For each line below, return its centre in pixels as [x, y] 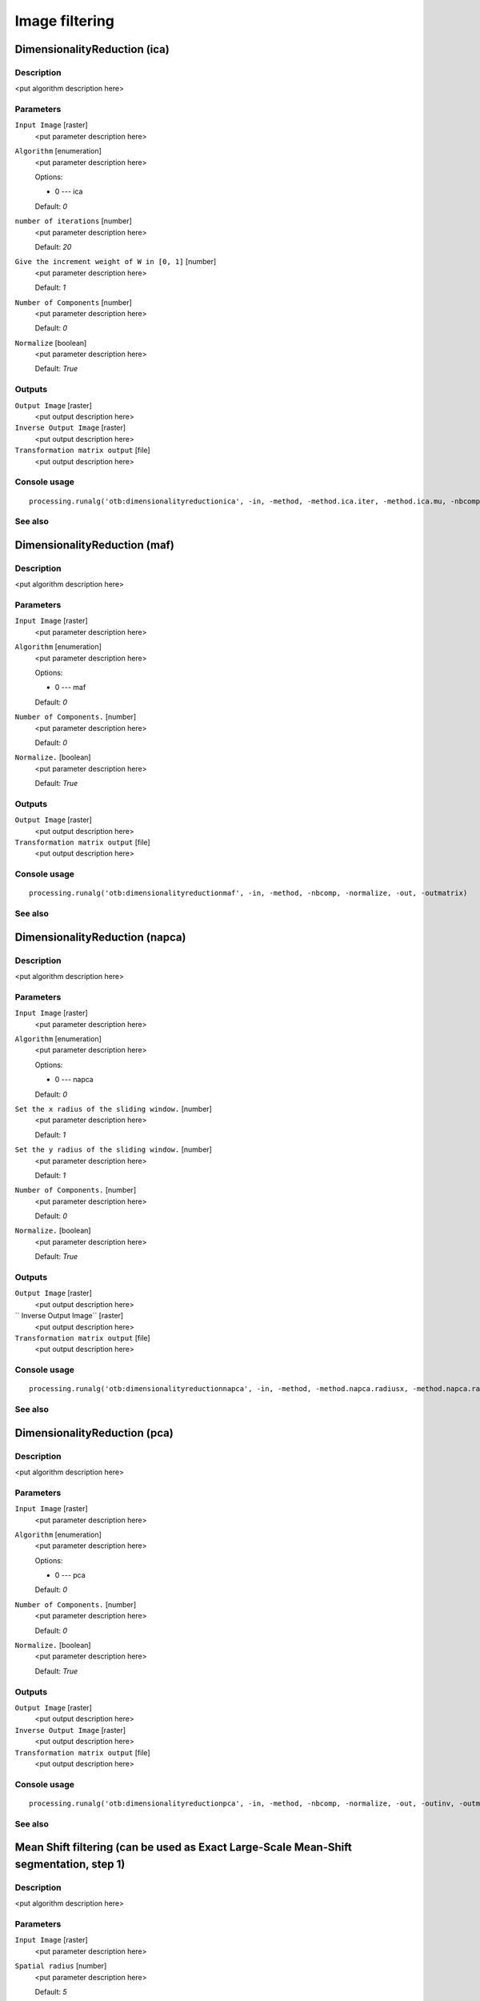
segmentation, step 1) [70, 1864]
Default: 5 [51, 1991]
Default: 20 [53, 247]
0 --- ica [69, 191]
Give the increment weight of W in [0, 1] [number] [116, 262]
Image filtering [65, 21]
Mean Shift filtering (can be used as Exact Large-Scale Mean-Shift [183, 1848]
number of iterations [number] [73, 221]
